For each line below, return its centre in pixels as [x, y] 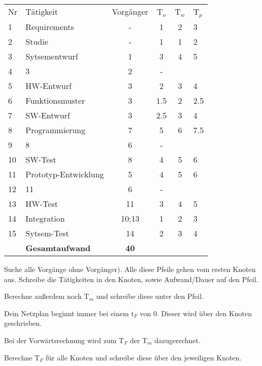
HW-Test [42, 203]
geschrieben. [23, 323]
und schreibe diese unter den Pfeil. [150, 296]
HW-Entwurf [48, 85]
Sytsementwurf [52, 56]
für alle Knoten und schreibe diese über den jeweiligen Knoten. [143, 357]
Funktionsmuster [55, 100]
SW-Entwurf [48, 115]
